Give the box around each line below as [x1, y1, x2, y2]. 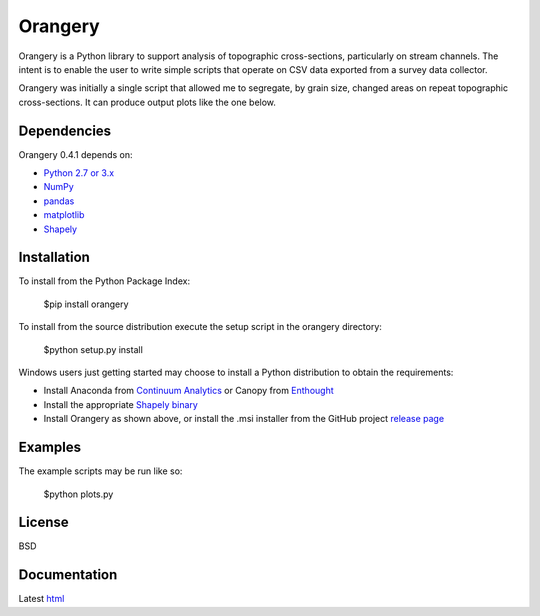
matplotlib [43, 209, 85, 221]
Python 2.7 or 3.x [43, 167, 115, 179]
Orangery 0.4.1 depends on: [18, 148, 134, 160]
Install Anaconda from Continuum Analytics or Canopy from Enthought [43, 385, 334, 397]
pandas [43, 195, 75, 207]
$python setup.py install [43, 343, 144, 355]
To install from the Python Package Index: [18, 275, 190, 287]
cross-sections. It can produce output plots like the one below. [18, 96, 277, 108]
